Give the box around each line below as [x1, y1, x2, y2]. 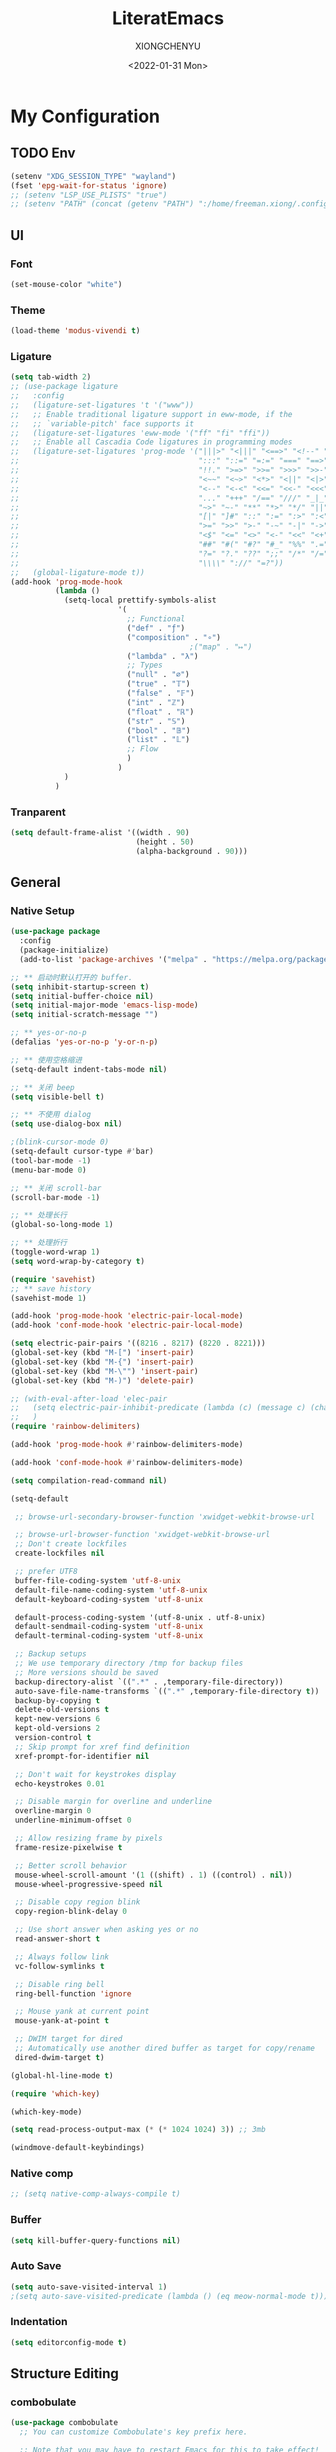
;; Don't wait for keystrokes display [14, 1769, 177, 1779]
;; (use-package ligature [10, 382, 118, 392]
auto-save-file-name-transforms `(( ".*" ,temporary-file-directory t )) [14, 1686, 320, 1696]
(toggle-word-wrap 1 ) [10, 1247, 101, 1257]
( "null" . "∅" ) [126, 670, 190, 680]
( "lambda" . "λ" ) [126, 651, 199, 661]
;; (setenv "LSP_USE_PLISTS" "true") [10, 190, 168, 200]
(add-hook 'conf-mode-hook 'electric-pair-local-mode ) [10, 1320, 244, 1331]
